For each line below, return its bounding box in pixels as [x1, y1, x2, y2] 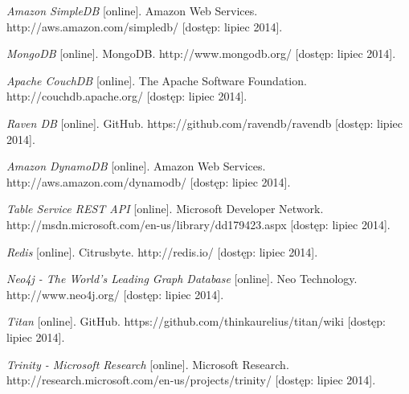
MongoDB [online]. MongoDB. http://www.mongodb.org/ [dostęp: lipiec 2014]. [6, 45, 396, 62]
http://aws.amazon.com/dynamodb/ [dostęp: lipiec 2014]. [6, 173, 291, 190]
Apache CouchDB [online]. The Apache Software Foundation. [6, 72, 307, 88]
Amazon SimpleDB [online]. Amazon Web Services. [6, 2, 258, 18]
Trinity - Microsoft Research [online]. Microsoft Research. [6, 355, 289, 372]
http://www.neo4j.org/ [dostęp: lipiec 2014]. [6, 285, 224, 302]
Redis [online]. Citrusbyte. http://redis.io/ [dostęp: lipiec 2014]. [6, 243, 318, 260]
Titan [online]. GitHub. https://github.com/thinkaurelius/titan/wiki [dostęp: [6, 313, 386, 330]
